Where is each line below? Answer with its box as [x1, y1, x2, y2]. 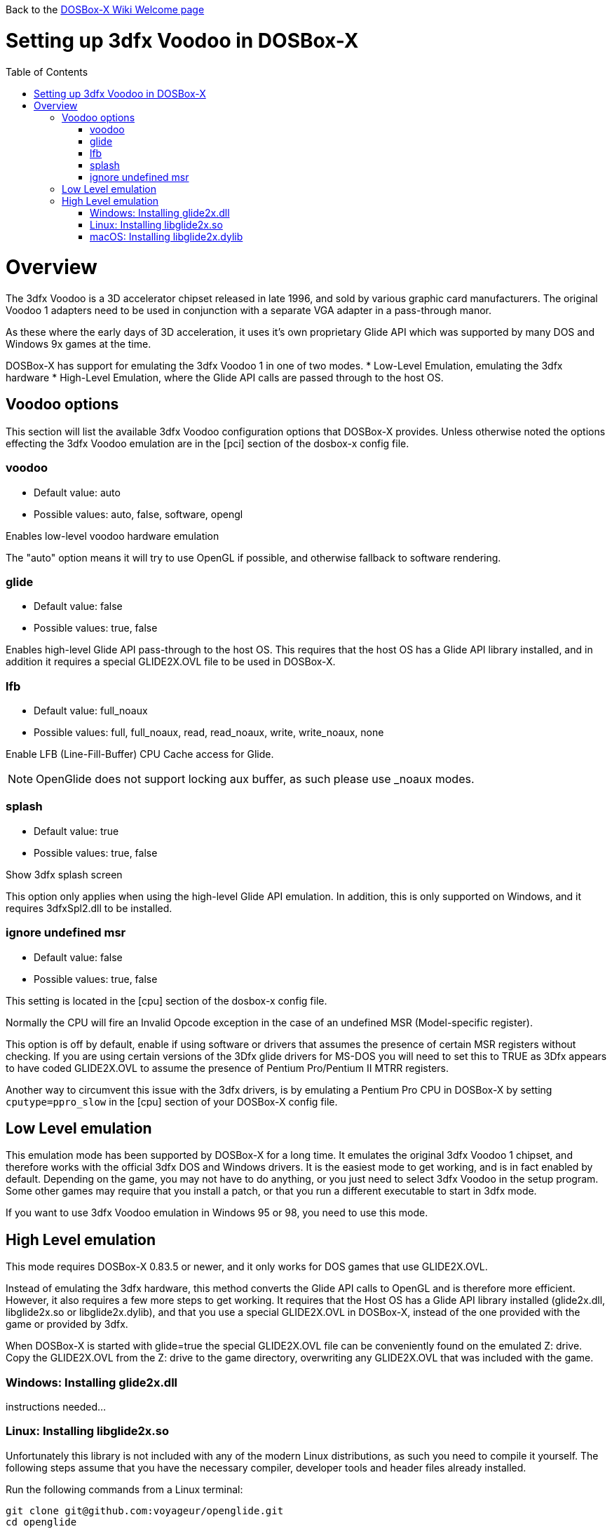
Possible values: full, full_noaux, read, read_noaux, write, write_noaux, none [34, 726, 384, 739]
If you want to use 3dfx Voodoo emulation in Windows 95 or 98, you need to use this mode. [6, 1207, 428, 1219]
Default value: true [34, 824, 119, 837]
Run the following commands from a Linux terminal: [6, 1483, 243, 1495]
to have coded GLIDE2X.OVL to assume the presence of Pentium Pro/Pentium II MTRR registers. [6, 1061, 449, 1074]
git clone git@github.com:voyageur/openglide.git [6, 1504, 284, 1516]
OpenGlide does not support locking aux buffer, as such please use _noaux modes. [36, 772, 475, 787]
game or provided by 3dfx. [6, 1318, 128, 1331]
